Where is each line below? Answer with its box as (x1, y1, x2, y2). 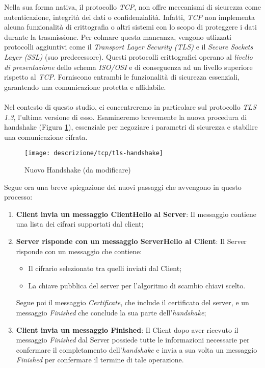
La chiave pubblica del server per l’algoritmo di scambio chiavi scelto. (28, 280, 246, 290)
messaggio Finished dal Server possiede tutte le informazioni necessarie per (16, 334, 250, 345)
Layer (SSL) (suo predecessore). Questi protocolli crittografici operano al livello (4, 51, 253, 62)
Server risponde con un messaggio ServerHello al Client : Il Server (16, 235, 247, 246)
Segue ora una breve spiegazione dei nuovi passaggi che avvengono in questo (4, 181, 242, 192)
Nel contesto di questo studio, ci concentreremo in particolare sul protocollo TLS (4, 101, 256, 112)
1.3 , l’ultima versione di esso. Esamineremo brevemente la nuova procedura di (4, 111, 247, 122)
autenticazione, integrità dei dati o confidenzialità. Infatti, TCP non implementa (4, 11, 255, 22)
